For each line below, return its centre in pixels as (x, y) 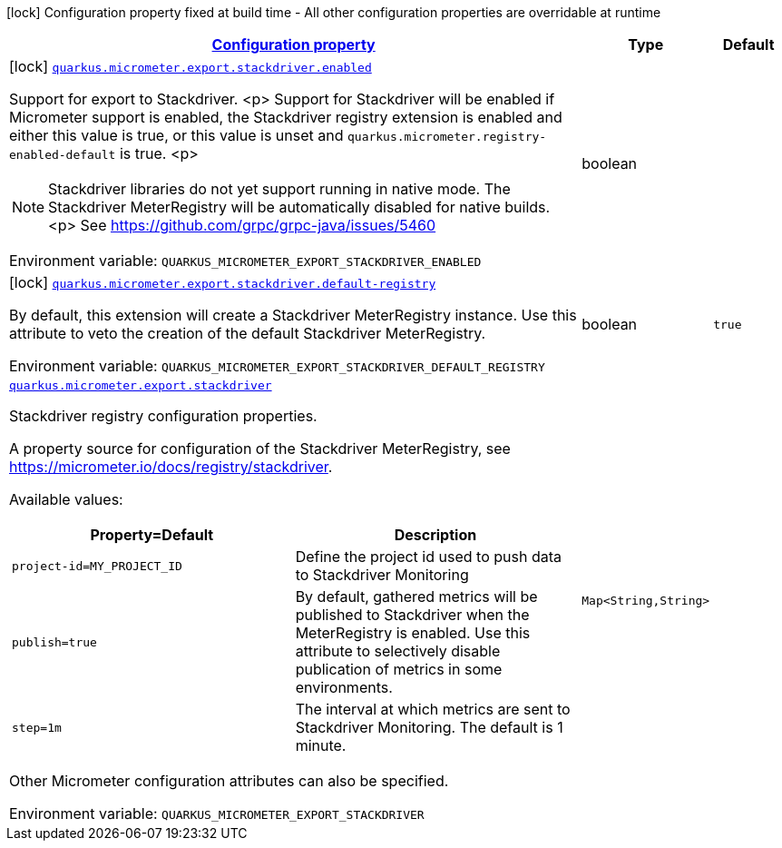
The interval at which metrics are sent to (433, 709)
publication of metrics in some (399, 669)
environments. (344, 687)
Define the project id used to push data (428, 557)
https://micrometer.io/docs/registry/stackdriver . (171, 467)
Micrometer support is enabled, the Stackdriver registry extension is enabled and (286, 117)
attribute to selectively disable (398, 651)
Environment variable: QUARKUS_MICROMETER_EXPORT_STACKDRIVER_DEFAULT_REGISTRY (277, 366)
